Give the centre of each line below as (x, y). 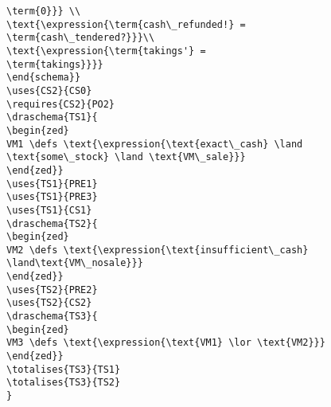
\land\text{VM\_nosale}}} (75, 263)
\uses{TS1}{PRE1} (52, 184)
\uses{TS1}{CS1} (49, 210)
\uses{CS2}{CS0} (49, 90)
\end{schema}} (44, 78)
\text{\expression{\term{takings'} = (106, 51)
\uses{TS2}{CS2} (49, 303)
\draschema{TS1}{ (52, 117)
